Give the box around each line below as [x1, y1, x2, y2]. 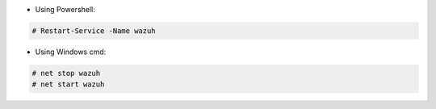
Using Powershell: [35, 5, 96, 14]
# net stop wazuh [31, 69, 101, 78]
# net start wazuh [31, 80, 105, 89]
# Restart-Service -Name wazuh [31, 26, 157, 36]
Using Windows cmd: [35, 47, 107, 57]
